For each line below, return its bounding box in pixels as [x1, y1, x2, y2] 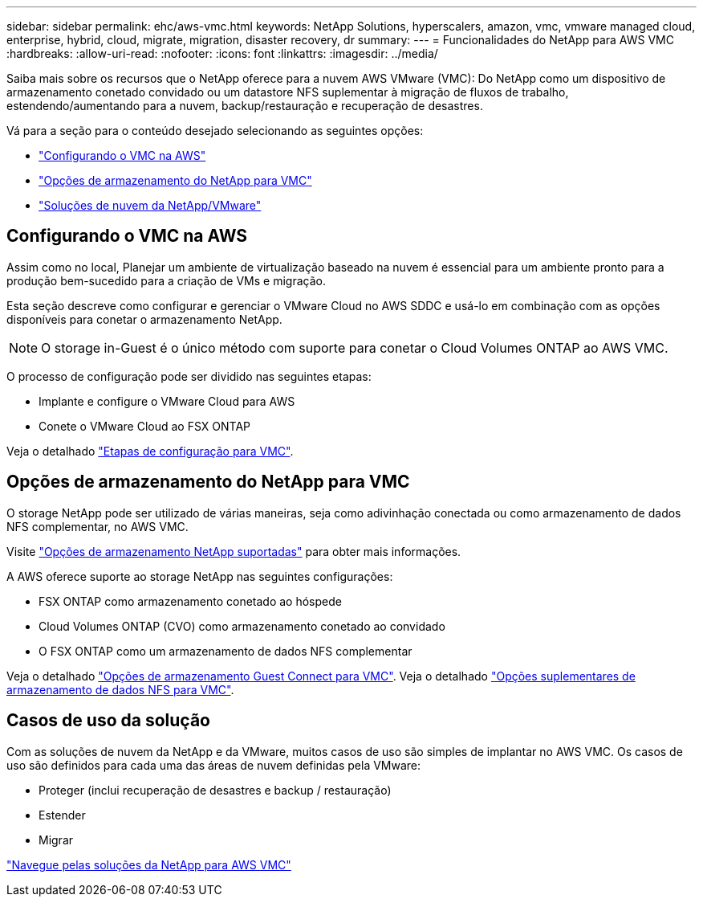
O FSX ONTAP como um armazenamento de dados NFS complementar [39, 644, 412, 658]
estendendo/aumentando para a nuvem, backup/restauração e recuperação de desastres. [6, 99, 483, 112]
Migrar [39, 832, 74, 847]
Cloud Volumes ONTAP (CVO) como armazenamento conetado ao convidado [39, 619, 445, 633]
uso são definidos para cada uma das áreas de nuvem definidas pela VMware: [6, 758, 421, 772]
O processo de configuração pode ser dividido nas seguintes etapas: [6, 369, 372, 383]
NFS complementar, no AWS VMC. [6, 519, 189, 533]
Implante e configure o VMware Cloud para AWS [39, 394, 295, 408]
